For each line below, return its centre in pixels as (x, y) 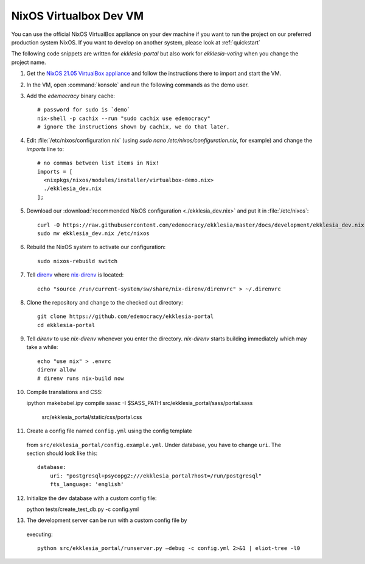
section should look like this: (62, 453)
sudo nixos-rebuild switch (78, 261)
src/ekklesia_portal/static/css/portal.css (92, 417)
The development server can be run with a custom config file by (107, 520)
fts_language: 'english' (87, 485)
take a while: (42, 347)
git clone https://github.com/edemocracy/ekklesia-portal (126, 316)
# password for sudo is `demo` (84, 110)
